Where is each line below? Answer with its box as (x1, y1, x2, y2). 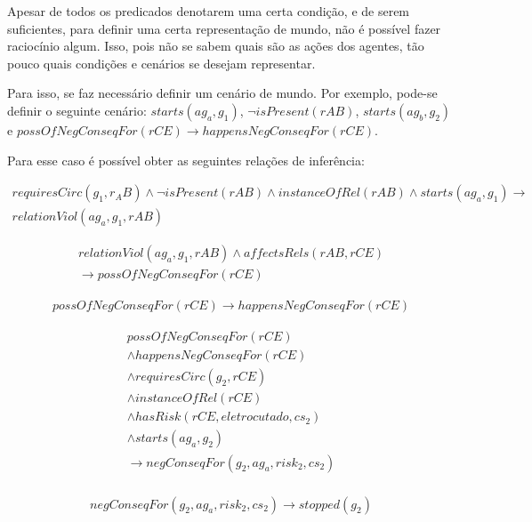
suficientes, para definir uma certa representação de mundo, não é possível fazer (7, 19, 441, 37)
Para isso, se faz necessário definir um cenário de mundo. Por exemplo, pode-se (7, 84, 438, 102)
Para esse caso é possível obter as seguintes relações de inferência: (7, 150, 365, 169)
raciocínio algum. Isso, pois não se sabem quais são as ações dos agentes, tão (7, 36, 424, 55)
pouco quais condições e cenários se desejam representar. (7, 53, 316, 72)
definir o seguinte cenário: (7, 100, 147, 119)
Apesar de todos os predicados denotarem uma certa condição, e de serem (7, 2, 410, 20)
